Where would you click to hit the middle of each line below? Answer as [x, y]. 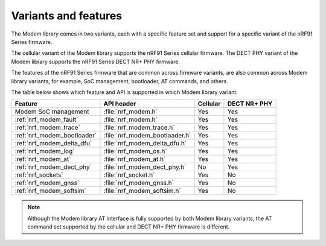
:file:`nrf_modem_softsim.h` [142, 191]
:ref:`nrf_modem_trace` [48, 128]
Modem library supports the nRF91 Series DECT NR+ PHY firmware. [96, 61]
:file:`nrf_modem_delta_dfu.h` [145, 143]
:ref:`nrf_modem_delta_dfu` [53, 143]
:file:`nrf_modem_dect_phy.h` [145, 167]
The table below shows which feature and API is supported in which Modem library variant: [124, 92]
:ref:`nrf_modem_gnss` [47, 183]
